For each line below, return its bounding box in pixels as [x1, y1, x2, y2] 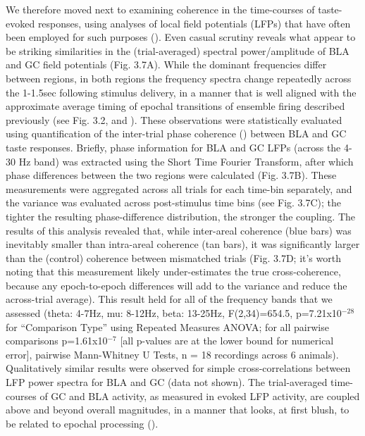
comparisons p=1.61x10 [6, 333, 108, 348]
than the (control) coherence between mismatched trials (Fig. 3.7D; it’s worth [6, 250, 341, 265]
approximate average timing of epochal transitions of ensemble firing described [6, 99, 345, 113]
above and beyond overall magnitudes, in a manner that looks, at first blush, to [6, 402, 349, 417]
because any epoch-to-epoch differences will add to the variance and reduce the [6, 278, 347, 292]
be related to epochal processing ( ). [6, 416, 159, 430]
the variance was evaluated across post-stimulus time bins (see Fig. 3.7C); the [6, 195, 342, 210]
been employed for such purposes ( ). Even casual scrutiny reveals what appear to [6, 30, 356, 44]
